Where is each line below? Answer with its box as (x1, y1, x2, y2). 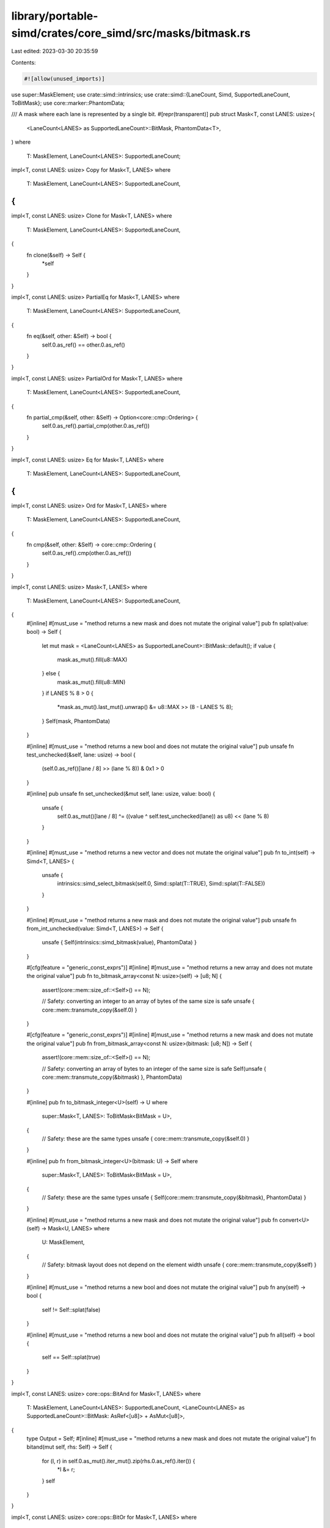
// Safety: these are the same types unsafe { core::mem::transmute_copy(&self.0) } (42, 1134, 250, 1142)
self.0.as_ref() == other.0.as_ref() (42, 341, 125, 348)
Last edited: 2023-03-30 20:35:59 (11, 48, 98, 55)
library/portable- (11, 9, 98, 23)
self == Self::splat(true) (42, 1354, 101, 1361)
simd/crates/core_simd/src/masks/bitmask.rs (11, 26, 251, 40)
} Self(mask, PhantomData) (42, 717, 110, 724)
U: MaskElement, (42, 1238, 85, 1246)
